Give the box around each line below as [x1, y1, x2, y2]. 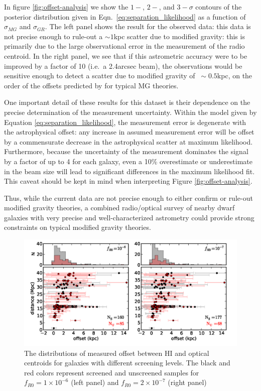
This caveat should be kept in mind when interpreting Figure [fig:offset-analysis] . [4, 176, 252, 186]
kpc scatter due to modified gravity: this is [113, 31, 245, 41]
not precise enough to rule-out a [4, 31, 103, 41]
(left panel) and [71, 377, 119, 387]
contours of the [195, 2, 242, 12]
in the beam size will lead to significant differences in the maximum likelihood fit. [4, 166, 255, 176]
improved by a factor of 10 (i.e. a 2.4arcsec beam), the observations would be [4, 60, 242, 71]
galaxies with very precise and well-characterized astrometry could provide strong [4, 212, 254, 222]
